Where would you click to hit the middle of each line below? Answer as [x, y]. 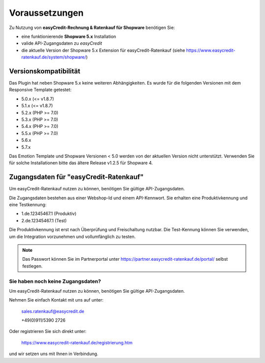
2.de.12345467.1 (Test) [44, 220]
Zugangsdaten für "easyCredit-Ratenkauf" [77, 177]
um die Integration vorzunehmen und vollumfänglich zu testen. [72, 237]
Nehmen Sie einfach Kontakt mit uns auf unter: [56, 300]
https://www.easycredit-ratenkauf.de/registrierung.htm [77, 342]
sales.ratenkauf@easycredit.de [53, 311]
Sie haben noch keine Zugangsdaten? [55, 281]
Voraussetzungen [46, 13]
